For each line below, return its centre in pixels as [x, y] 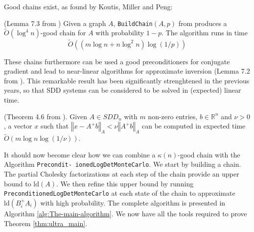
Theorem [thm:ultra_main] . [46, 223]
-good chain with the [209, 154]
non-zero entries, [173, 116]
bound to [18, 183]
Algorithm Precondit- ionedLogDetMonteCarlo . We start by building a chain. [123, 164]
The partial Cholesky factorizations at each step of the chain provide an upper [122, 174]
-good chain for [63, 33]
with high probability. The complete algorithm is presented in [133, 202]
